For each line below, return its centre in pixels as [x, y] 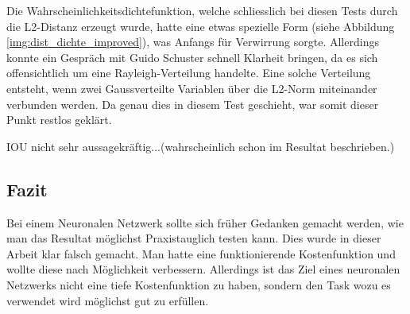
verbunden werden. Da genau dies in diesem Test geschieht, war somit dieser [193, 104]
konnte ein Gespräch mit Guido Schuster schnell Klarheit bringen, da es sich [192, 57]
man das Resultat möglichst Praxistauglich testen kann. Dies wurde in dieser [194, 238]
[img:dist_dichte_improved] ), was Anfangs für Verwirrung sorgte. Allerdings [193, 42]
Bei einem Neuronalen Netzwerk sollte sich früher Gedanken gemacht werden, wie [205, 222]
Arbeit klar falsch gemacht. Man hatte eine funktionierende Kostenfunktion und [201, 253]
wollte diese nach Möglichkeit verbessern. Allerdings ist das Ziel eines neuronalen [203, 269]
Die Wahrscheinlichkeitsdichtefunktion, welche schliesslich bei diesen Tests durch [202, 10]
